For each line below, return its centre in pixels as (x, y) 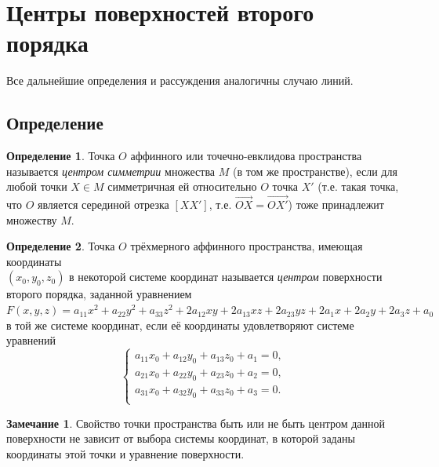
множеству (32, 219)
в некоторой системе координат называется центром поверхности (226, 277)
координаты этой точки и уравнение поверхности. (125, 454)
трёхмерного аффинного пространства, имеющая (247, 246)
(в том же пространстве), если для (315, 171)
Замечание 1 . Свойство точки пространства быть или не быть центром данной (196, 423)
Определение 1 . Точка (61, 156)
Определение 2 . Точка (61, 246)
